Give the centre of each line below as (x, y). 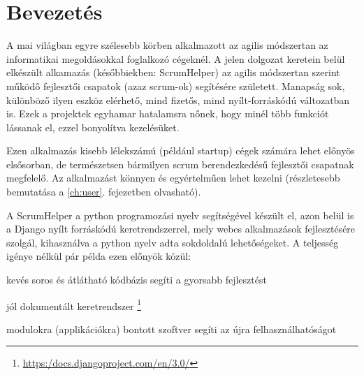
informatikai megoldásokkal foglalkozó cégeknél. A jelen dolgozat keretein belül (176, 58)
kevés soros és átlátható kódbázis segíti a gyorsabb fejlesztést (137, 280)
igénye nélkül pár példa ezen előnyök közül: (99, 256)
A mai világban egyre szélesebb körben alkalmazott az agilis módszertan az (167, 45)
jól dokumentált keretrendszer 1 (74, 304)
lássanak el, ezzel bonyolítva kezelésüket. (93, 127)
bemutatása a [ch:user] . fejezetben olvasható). (104, 192)
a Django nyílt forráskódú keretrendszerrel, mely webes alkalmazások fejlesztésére (181, 229)
